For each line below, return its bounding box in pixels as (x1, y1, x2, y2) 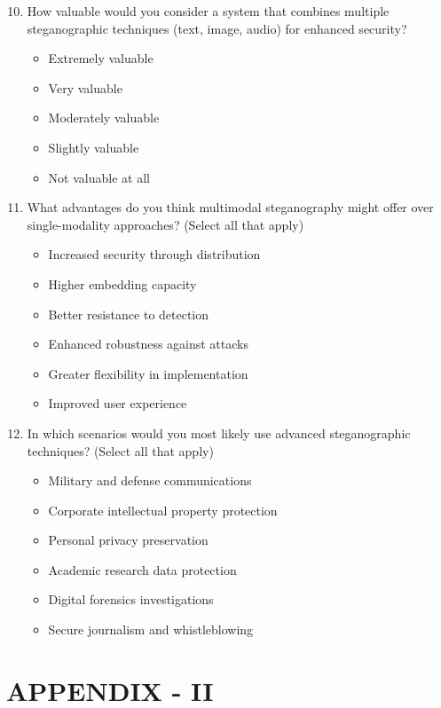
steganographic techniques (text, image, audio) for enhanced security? (27, 19, 407, 37)
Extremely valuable (48, 49, 154, 67)
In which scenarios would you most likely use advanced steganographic (27, 423, 411, 442)
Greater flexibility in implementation (48, 364, 248, 382)
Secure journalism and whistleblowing (48, 620, 254, 639)
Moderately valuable (48, 108, 160, 127)
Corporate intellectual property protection (48, 500, 278, 519)
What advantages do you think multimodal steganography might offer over (27, 198, 434, 216)
